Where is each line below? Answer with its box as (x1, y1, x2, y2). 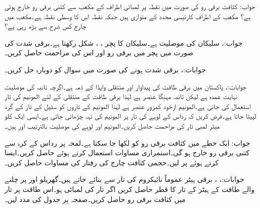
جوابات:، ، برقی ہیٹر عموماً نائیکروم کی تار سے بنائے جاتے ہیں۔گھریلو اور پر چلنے (5, 174, 244, 184)
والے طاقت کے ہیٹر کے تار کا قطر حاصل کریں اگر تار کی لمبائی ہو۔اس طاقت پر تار (5, 183, 254, 194)
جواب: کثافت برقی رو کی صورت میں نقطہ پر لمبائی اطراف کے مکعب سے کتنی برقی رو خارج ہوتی (5, 1, 255, 11)
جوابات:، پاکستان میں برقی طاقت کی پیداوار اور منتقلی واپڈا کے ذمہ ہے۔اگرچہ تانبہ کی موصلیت (5, 81, 246, 91)
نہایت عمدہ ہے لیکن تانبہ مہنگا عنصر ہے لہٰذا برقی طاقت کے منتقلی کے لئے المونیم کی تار (5, 91, 237, 101)
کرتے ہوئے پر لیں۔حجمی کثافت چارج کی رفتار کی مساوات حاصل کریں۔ (5, 157, 219, 167)
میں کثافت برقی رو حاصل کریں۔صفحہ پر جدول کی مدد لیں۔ (5, 193, 186, 204)
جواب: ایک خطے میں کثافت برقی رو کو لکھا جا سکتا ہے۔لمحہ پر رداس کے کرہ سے (5, 137, 250, 148)
